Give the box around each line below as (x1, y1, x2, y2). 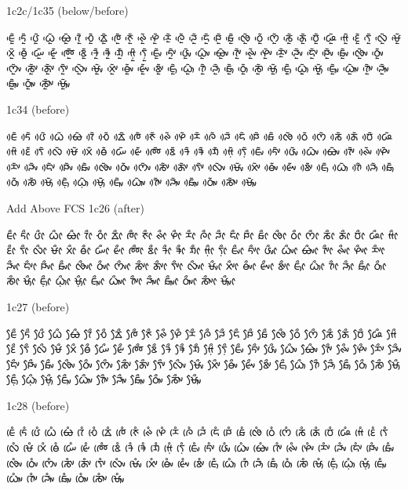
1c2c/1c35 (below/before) (6, 2, 129, 18)
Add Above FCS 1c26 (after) (6, 199, 145, 216)
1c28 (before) (6, 397, 70, 413)
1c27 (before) (6, 298, 70, 314)
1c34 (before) (6, 100, 70, 117)
